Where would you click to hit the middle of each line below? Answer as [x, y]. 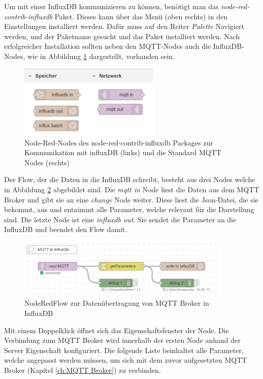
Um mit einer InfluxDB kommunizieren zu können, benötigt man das [111, 6]
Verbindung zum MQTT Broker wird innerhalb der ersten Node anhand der [122, 340]
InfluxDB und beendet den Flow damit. [66, 229]
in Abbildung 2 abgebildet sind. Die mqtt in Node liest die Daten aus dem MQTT [132, 189]
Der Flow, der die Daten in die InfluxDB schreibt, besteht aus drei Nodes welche [130, 179]
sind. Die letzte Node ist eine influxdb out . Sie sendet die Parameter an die [120, 219]
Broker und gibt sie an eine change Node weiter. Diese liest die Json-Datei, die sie [131, 199]
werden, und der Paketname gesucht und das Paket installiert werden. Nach [122, 36]
